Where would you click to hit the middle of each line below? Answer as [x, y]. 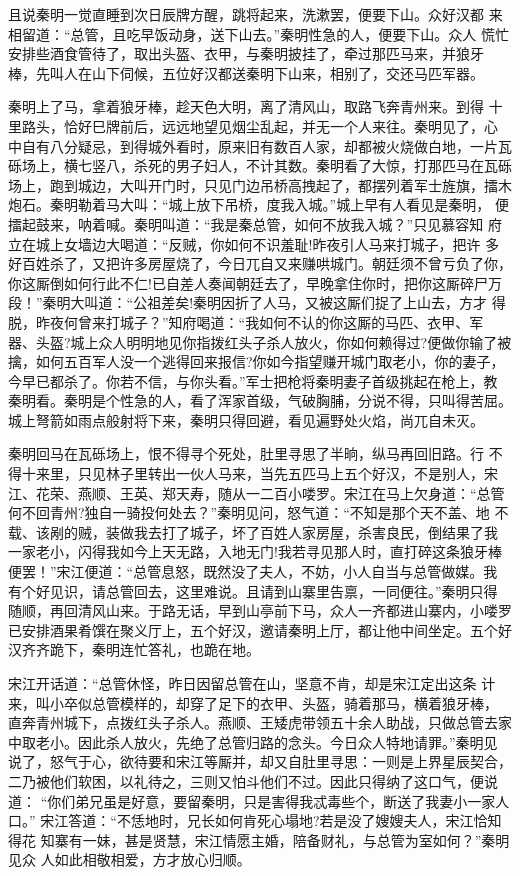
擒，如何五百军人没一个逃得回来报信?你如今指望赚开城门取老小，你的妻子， [256, 361]
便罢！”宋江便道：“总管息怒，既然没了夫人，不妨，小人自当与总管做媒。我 [253, 571]
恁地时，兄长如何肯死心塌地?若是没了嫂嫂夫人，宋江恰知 [316, 820]
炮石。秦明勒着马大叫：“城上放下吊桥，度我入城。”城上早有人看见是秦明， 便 [258, 204]
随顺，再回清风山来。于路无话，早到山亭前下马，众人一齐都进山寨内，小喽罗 [260, 610]
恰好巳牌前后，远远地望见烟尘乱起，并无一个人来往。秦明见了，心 [280, 125]
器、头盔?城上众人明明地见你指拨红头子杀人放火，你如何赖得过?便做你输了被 [260, 341]
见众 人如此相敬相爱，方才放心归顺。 [129, 859]
